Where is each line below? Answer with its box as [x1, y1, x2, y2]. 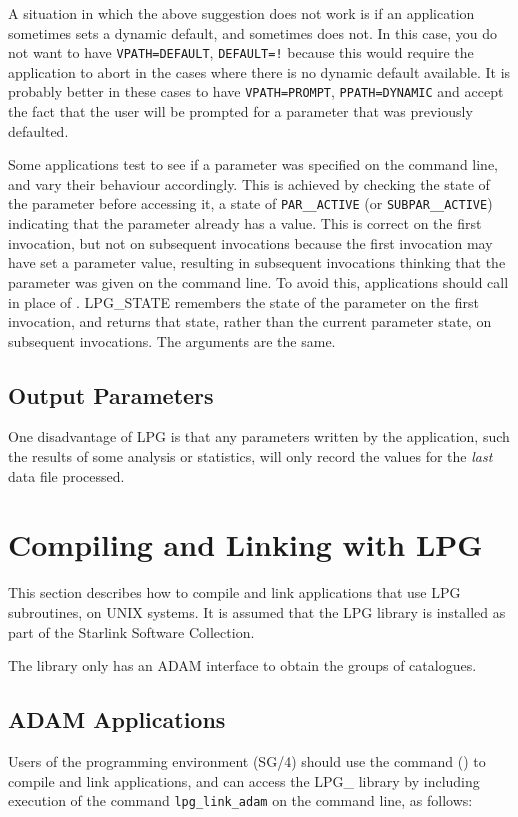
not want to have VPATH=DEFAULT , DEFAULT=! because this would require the [8, 42, 474, 63]
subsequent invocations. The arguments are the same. [8, 330, 336, 351]
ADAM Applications [8, 704, 226, 735]
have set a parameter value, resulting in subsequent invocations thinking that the [8, 252, 506, 273]
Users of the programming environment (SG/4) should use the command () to [8, 750, 486, 771]
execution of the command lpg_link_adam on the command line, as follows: [8, 790, 473, 811]
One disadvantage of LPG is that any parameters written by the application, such [8, 426, 510, 447]
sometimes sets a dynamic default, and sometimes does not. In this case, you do [8, 22, 498, 43]
